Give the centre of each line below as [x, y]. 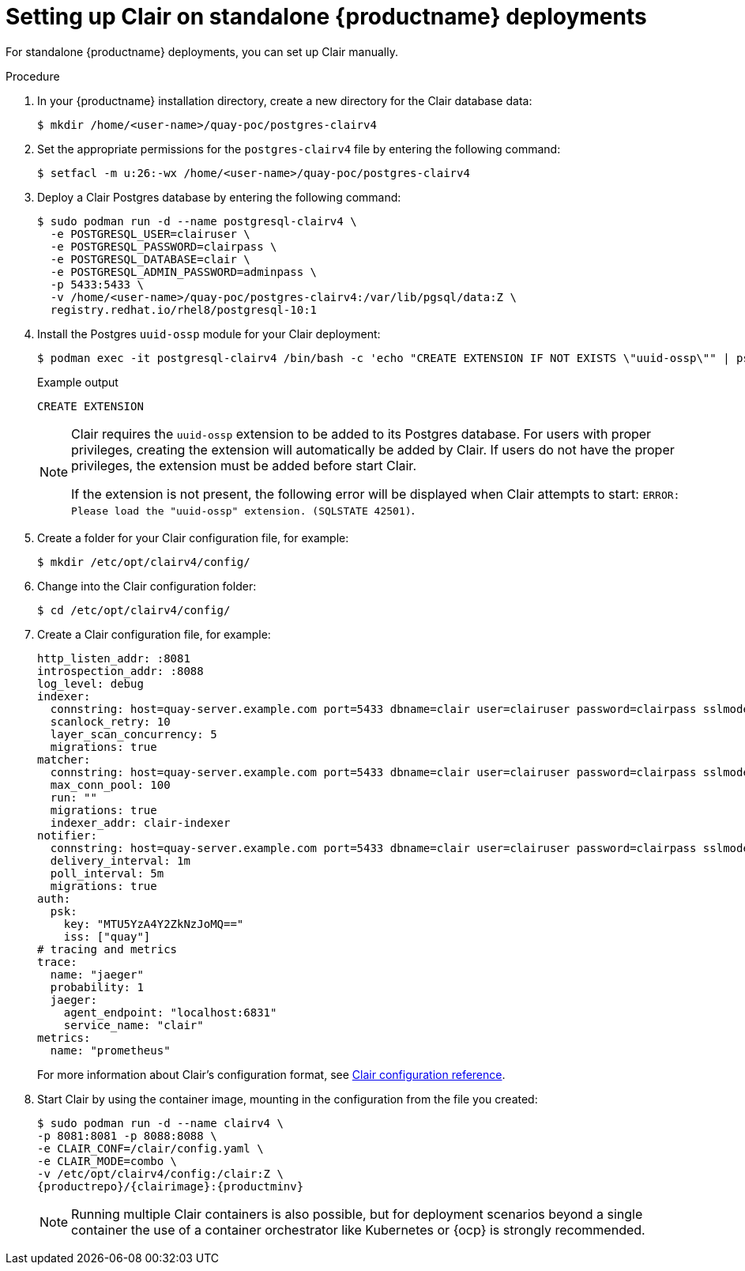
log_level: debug [90, 683]
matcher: [64, 759]
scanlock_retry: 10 [110, 721]
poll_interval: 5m [107, 873]
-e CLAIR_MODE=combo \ [107, 1161]
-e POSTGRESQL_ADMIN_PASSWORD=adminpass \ [184, 272]
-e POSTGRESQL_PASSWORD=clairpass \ [164, 246]
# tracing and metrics [107, 949]
